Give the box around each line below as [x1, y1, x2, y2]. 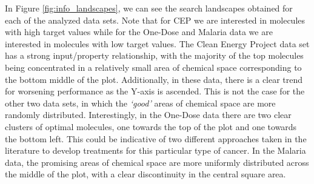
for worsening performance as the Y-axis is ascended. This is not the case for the [5, 85, 305, 97]
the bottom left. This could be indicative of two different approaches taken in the [5, 132, 307, 145]
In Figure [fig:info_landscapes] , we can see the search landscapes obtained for [5, 2, 293, 14]
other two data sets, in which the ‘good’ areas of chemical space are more [5, 96, 276, 109]
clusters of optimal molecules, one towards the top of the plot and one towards [5, 120, 297, 133]
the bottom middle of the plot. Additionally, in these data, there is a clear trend [5, 73, 303, 85]
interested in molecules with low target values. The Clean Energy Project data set [5, 37, 310, 50]
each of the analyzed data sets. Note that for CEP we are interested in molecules [5, 13, 306, 26]
